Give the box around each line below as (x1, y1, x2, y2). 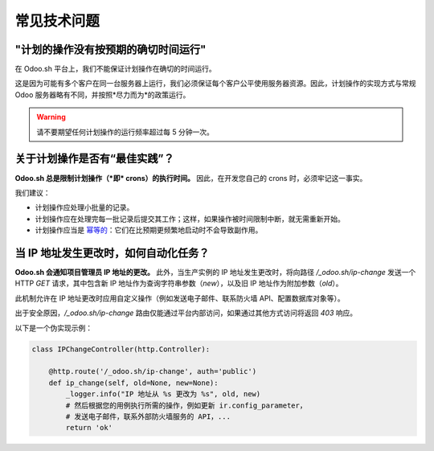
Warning (36, 113, 66, 122)
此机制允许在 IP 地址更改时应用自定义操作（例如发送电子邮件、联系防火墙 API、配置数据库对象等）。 (14, 293, 345, 303)
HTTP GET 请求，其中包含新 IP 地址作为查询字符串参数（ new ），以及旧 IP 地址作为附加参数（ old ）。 (14, 278, 343, 289)
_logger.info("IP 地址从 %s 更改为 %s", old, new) (65, 390, 261, 399)
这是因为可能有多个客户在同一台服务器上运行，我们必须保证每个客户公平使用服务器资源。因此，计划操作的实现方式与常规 (14, 79, 416, 88)
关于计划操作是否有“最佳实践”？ (14, 152, 174, 166)
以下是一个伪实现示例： (14, 322, 92, 333)
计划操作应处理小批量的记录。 (35, 203, 134, 212)
